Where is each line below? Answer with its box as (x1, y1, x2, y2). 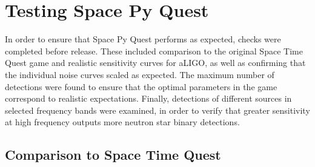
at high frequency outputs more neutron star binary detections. (5, 116, 240, 128)
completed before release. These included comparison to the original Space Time (5, 44, 303, 57)
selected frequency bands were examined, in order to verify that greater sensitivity (5, 103, 310, 116)
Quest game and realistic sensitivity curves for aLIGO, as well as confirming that (5, 56, 306, 69)
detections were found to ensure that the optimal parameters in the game (5, 80, 277, 93)
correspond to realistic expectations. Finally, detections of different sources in (5, 92, 292, 105)
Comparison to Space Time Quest (5, 145, 221, 164)
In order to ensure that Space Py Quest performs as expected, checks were (5, 33, 281, 45)
